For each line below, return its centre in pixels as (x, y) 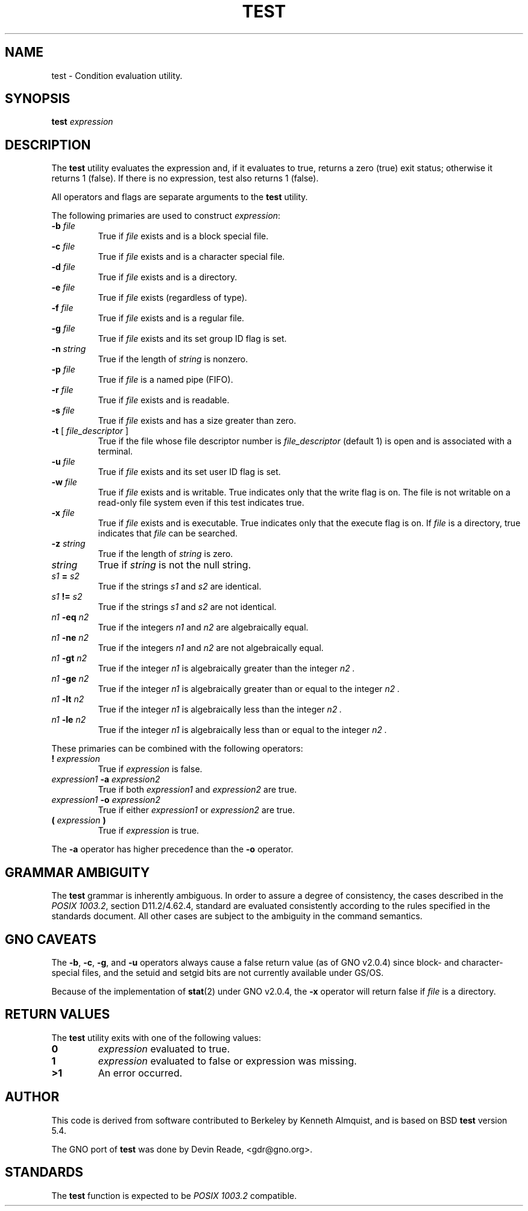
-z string (68, 544)
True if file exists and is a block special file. (183, 236)
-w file (64, 482)
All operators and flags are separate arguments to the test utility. (180, 197)
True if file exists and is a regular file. (171, 318)
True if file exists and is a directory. (168, 277)
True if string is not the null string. (174, 565)
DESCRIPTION (48, 145)
